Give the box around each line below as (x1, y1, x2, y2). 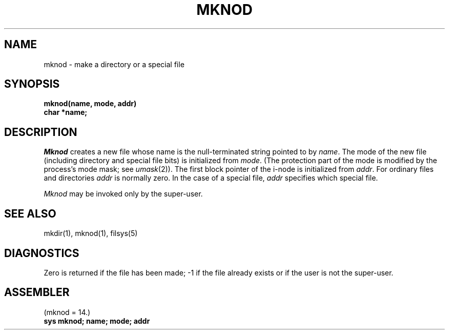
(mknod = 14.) (44, 307, 91, 317)
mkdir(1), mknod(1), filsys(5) (44, 229, 138, 238)
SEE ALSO (4, 207, 56, 220)
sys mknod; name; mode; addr (44, 316, 150, 325)
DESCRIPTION (4, 125, 77, 139)
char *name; (44, 108, 88, 117)
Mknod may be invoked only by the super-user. (44, 189, 203, 199)
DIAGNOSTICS (4, 246, 79, 260)
